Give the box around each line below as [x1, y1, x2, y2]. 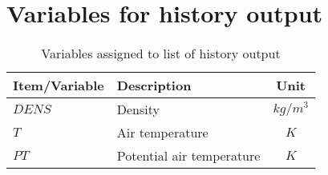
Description [116, 76, 192, 95]
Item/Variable [13, 76, 104, 95]
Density [116, 100, 160, 119]
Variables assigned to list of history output [41, 44, 281, 63]
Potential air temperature [116, 146, 261, 165]
